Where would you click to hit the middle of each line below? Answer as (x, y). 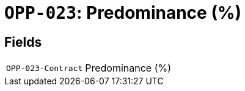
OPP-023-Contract (45, 68)
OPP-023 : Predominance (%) (123, 13)
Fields (23, 42)
